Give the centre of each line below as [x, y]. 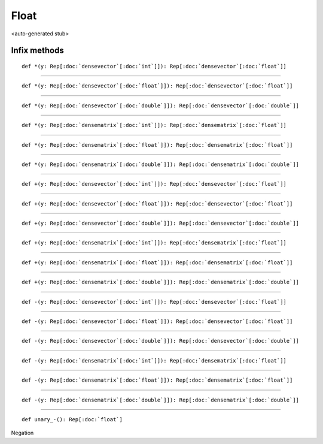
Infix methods [37, 51]
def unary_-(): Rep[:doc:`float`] [72, 419]
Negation [22, 433]
